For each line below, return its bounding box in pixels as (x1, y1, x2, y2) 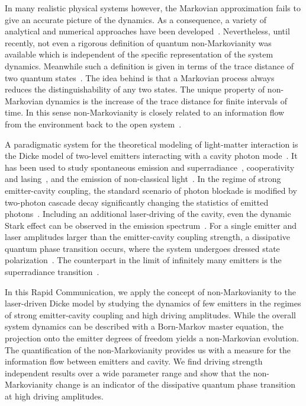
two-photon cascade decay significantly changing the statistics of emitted (5, 196, 269, 208)
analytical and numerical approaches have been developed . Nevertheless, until (5, 25, 290, 37)
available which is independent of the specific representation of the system (5, 48, 273, 60)
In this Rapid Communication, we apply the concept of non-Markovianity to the (5, 285, 296, 298)
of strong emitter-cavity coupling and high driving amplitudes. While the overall (5, 308, 296, 321)
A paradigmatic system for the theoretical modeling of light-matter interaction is (5, 138, 298, 150)
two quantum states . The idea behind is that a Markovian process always (5, 71, 275, 84)
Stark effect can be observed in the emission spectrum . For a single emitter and (5, 219, 297, 231)
